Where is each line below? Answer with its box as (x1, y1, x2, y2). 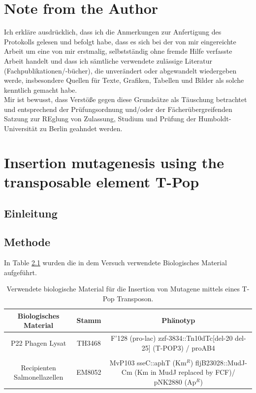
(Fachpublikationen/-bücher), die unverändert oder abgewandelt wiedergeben (4, 65, 237, 75)
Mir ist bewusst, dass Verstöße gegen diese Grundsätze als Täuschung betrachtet (4, 94, 247, 105)
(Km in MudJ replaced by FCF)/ (134, 367, 235, 377)
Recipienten (21, 362, 56, 372)
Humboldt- (198, 113, 231, 124)
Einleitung (4, 205, 58, 220)
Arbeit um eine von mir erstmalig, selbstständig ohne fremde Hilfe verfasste (4, 46, 232, 56)
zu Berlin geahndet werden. (39, 123, 123, 134)
